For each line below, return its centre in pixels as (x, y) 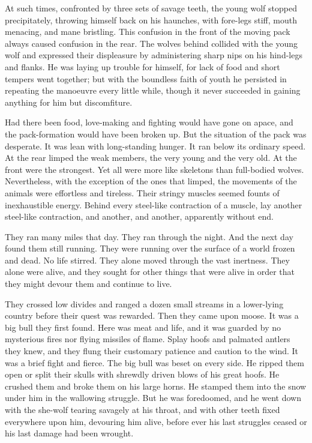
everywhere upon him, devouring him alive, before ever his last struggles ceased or (156, 421)
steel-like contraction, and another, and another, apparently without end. (139, 216)
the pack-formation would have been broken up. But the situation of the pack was (156, 134)
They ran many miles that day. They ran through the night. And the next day (149, 236)
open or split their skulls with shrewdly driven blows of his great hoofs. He (142, 374)
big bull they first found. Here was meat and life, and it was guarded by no (143, 327)
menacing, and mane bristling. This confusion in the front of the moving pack (148, 32)
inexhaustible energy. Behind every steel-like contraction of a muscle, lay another (154, 204)
